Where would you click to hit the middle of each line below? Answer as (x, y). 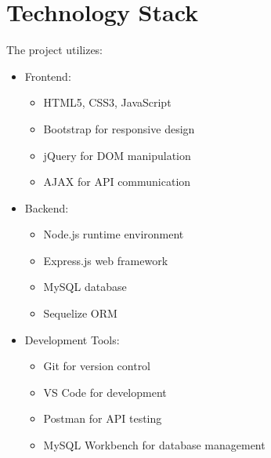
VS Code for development (105, 392)
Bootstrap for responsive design (119, 128)
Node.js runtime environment (114, 234)
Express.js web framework (106, 260)
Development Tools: (72, 339)
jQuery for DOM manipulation (117, 155)
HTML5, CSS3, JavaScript (107, 102)
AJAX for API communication (117, 182)
